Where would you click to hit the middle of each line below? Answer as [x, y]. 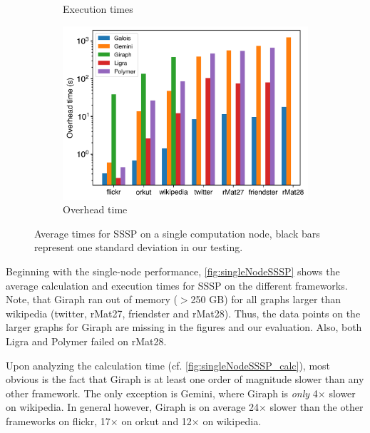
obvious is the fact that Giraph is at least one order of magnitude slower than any [185, 379]
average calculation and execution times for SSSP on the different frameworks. [177, 285]
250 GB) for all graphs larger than [266, 299]
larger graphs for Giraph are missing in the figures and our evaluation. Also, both [184, 327]
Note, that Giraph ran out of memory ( [92, 299]
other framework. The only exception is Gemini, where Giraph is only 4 [162, 393]
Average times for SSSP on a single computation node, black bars [177, 233]
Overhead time [95, 209]
